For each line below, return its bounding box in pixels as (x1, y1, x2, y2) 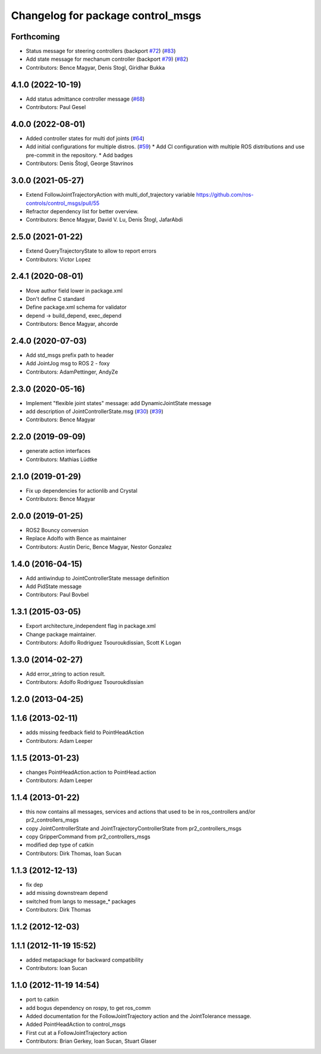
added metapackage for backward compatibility (26, 956, 144, 963)
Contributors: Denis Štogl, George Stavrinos (26, 160, 134, 167)
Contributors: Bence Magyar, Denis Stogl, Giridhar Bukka (26, 64, 165, 71)
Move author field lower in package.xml (26, 287, 123, 294)
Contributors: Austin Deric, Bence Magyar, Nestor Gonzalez (26, 543, 172, 551)
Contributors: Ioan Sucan (26, 965, 87, 972)
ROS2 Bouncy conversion (26, 526, 89, 533)
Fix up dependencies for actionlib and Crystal (26, 487, 138, 494)
